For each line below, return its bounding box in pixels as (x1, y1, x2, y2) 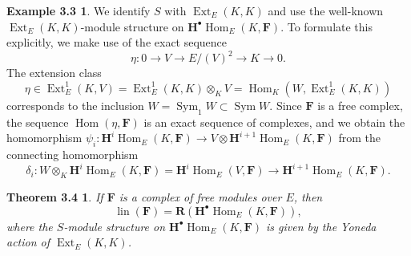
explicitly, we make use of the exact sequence (6, 34, 228, 51)
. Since (269, 96, 302, 113)
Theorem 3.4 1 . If (6, 188, 103, 205)
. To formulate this (280, 18, 373, 35)
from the (338, 129, 381, 146)
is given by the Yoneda (266, 217, 377, 234)
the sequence (6, 113, 69, 130)
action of (6, 234, 50, 250)
